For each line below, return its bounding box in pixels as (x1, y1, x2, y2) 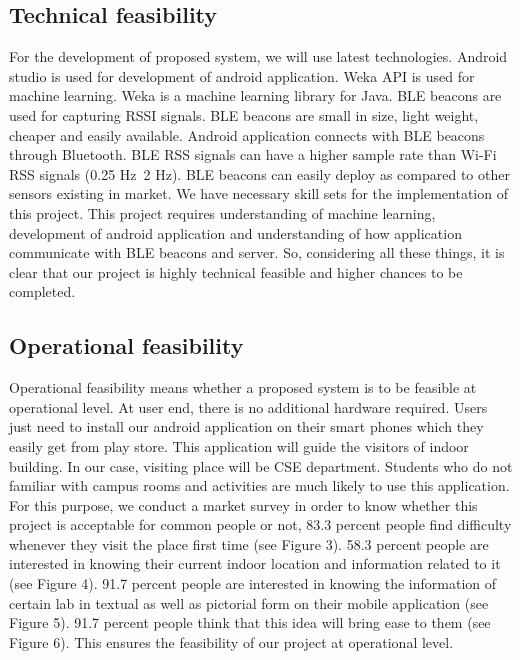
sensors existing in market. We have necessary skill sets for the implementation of (9, 183, 508, 204)
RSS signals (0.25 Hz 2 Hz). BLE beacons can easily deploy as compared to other (9, 163, 510, 184)
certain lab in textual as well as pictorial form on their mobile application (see (9, 592, 489, 613)
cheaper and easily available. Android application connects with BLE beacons (9, 124, 485, 145)
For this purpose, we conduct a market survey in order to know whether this (9, 494, 478, 515)
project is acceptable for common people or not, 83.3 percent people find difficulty (9, 514, 512, 535)
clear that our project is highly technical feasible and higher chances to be (9, 261, 463, 282)
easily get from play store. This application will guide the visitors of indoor (9, 435, 469, 456)
